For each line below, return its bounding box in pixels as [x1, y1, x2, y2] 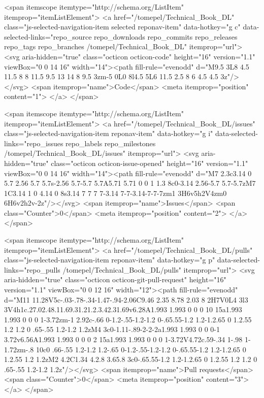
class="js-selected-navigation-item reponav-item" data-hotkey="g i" [4, 128, 213, 139]
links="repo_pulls [4, 264, 60, 275]
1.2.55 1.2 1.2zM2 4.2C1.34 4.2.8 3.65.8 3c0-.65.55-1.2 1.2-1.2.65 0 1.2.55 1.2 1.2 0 [4, 354, 257, 364]
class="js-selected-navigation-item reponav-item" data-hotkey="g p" [4, 254, 215, 265]
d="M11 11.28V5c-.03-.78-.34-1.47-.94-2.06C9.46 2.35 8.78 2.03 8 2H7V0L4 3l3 [4, 294, 248, 305]
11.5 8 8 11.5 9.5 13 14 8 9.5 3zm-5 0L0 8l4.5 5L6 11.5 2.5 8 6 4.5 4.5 [4, 71, 218, 82]
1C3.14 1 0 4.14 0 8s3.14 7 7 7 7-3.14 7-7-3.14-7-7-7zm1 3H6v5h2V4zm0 [4, 187, 227, 198]
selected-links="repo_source [4, 31, 92, 42]
